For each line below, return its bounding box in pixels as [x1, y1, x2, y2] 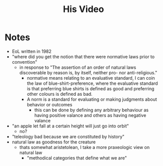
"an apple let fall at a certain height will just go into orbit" [11, 123, 129, 129]
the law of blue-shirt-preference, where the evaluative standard [26, 80, 158, 86]
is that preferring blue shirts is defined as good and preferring [26, 85, 154, 91]
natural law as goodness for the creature [11, 139, 96, 145]
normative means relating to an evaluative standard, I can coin [26, 75, 155, 81]
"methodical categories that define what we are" [26, 154, 127, 161]
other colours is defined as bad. [26, 91, 93, 97]
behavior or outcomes [26, 101, 72, 107]
